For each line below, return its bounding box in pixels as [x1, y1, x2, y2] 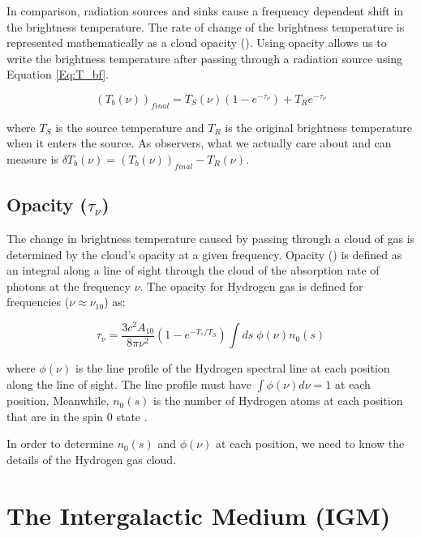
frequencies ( [6, 293, 70, 310]
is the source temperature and [55, 118, 204, 135]
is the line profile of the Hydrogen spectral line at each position [75, 360, 390, 377]
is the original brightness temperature [225, 118, 412, 135]
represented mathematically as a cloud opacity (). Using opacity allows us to [6, 34, 387, 51]
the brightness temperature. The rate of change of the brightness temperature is [6, 18, 405, 35]
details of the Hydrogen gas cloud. [6, 450, 177, 467]
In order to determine [6, 435, 114, 452]
